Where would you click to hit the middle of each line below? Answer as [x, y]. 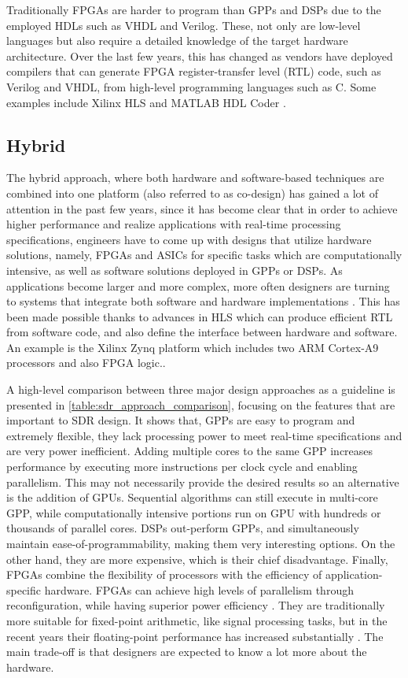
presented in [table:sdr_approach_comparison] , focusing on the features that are [201, 404]
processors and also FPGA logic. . [86, 363]
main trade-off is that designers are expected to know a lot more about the [187, 652]
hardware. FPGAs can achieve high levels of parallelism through [199, 589]
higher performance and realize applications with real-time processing [174, 224]
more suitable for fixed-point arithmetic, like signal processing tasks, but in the [197, 620]
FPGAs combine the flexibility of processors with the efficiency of [164, 574]
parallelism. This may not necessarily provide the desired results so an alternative [203, 482]
